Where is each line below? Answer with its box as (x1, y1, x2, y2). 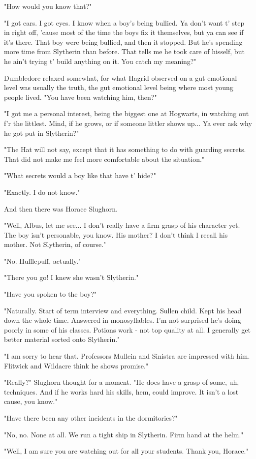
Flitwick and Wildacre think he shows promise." (4, 360, 149, 370)
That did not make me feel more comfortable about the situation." (4, 153, 205, 164)
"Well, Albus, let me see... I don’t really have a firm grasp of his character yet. (4, 220, 240, 230)
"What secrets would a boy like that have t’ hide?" (4, 170, 156, 181)
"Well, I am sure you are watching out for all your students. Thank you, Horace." (4, 446, 249, 456)
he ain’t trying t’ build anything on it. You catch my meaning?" (4, 56, 196, 66)
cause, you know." (4, 396, 58, 406)
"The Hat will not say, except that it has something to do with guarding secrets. (4, 144, 246, 154)
